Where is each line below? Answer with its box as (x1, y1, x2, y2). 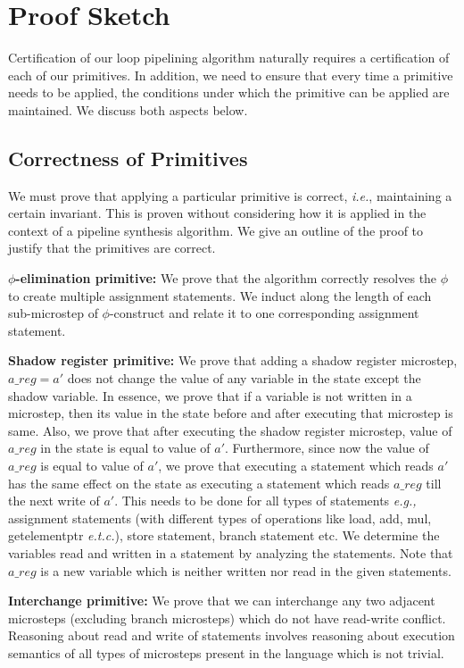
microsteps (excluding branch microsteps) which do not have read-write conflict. (8, 608, 446, 627)
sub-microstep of (8, 304, 98, 322)
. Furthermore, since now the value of (225, 438, 429, 457)
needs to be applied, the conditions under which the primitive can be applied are (8, 83, 450, 102)
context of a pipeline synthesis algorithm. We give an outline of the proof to (8, 221, 424, 239)
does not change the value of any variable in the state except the (67, 369, 421, 388)
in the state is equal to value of (40, 438, 211, 457)
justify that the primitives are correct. (8, 238, 216, 257)
